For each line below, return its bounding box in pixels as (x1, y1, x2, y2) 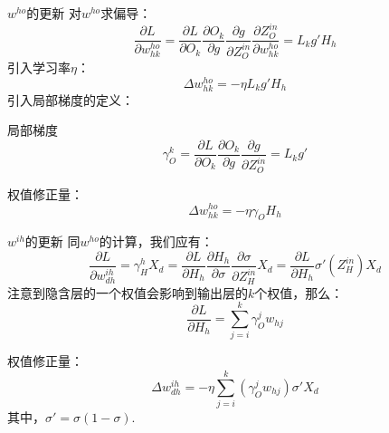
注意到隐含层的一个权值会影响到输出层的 (7, 283, 248, 302)
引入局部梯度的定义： (7, 90, 134, 109)
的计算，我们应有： (99, 232, 213, 251)
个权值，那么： (254, 283, 344, 302)
